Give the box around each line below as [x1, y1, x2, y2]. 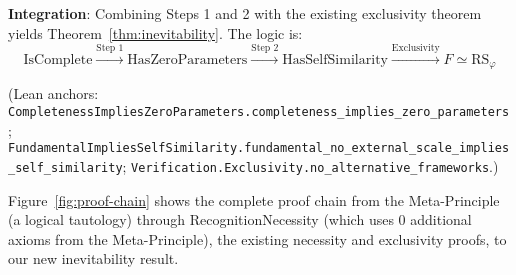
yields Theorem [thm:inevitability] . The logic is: [8, 22, 303, 43]
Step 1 [96, 43, 124, 54]
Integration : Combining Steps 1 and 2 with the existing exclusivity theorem [8, 3, 482, 23]
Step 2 [251, 43, 279, 54]
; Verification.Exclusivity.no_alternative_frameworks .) [122, 155, 499, 176]
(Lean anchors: [8, 83, 99, 104]
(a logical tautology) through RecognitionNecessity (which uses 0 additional [8, 209, 472, 230]
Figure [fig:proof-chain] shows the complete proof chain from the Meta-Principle [8, 189, 500, 210]
